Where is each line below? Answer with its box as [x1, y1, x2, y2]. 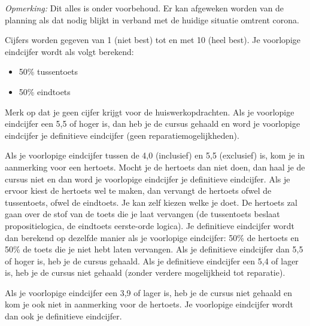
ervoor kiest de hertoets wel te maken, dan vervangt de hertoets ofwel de [5, 184, 272, 197]
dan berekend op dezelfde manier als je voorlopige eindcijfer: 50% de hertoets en [5, 231, 299, 243]
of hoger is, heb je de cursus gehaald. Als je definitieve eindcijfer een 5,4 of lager [5, 254, 299, 267]
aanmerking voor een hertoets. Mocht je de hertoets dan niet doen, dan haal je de [5, 160, 305, 173]
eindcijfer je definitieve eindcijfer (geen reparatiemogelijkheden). [5, 129, 239, 141]
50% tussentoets [19, 65, 78, 78]
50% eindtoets [19, 85, 71, 98]
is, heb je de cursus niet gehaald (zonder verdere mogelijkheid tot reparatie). [5, 266, 285, 279]
